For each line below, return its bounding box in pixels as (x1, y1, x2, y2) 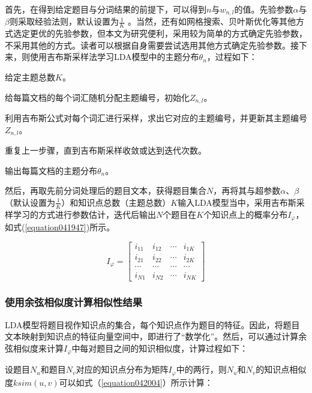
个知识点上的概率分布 (203, 208, 288, 220)
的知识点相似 (256, 363, 307, 376)
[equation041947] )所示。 (25, 221, 115, 233)
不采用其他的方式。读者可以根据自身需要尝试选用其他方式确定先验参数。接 (5, 38, 299, 51)
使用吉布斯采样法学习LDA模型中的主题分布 (29, 50, 199, 63)
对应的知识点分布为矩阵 (76, 363, 169, 376)
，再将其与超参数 (213, 184, 281, 197)
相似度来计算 (13, 341, 64, 354)
